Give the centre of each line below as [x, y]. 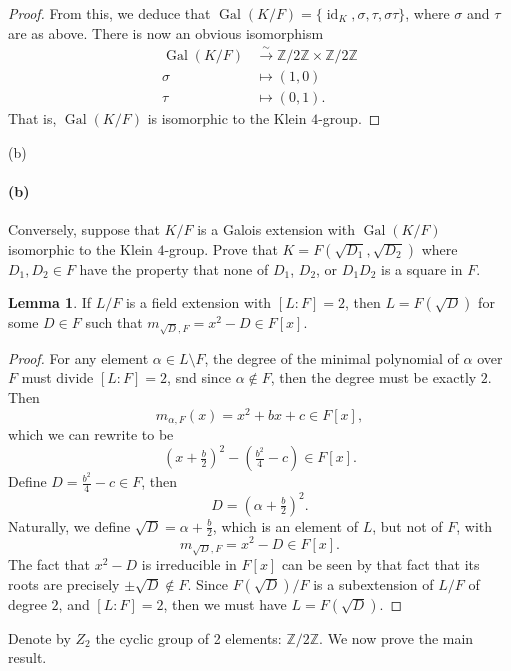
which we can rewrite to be [91, 434]
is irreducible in [189, 564]
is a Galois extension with [276, 229]
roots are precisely [64, 583]
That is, [32, 118]
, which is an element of [285, 525]
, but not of [407, 525]
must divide [57, 377]
